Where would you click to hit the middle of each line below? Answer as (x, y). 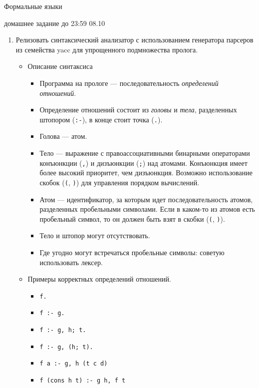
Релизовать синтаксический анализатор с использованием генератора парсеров (134, 40)
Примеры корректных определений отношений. (99, 279)
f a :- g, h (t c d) (74, 364)
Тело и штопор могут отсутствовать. (95, 235)
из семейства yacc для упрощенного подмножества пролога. (107, 49)
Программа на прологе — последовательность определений (129, 83)
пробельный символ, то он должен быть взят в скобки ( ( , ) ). (132, 218)
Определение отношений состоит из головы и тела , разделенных (138, 110)
